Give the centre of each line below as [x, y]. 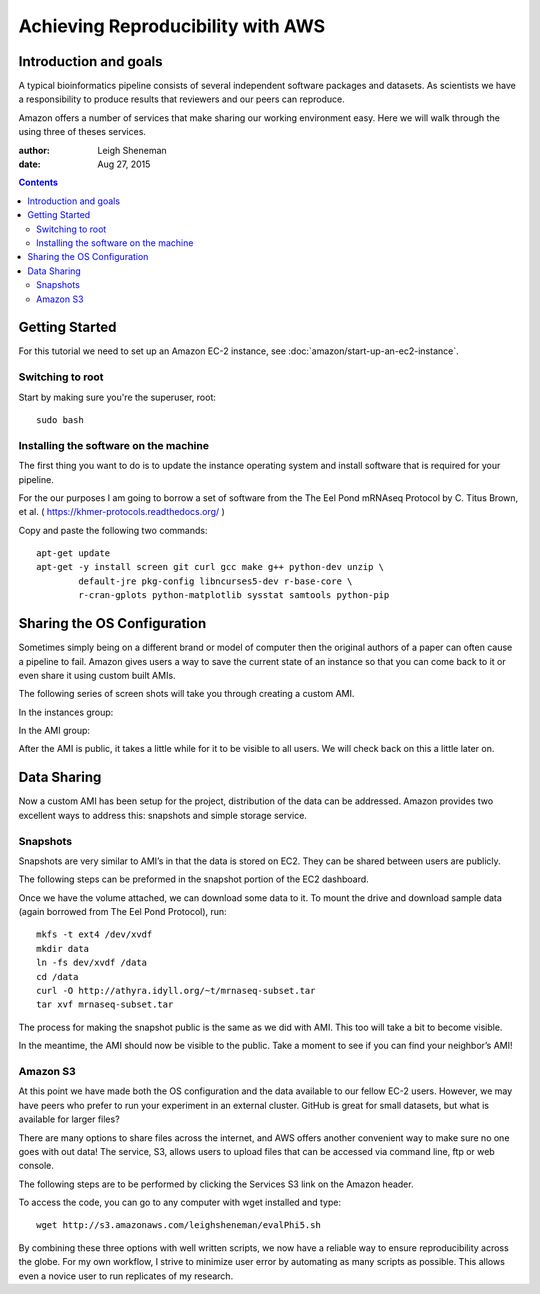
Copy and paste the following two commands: [113, 530]
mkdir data [63, 948]
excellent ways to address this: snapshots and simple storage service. [162, 815]
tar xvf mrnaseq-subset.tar [105, 1004]
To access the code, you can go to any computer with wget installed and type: [180, 1202]
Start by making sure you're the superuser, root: [117, 397]
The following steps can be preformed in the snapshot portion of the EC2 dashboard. [193, 879]
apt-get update [73, 553]
